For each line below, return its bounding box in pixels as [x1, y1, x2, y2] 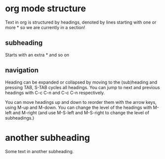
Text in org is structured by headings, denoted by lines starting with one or [5, 19, 157, 25]
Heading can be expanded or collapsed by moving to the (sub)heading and [5, 79, 158, 85]
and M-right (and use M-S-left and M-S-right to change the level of [12, 109, 149, 116]
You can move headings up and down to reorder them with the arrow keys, [5, 99, 157, 105]
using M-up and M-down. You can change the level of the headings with [5, 104, 152, 110]
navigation [5, 66, 38, 74]
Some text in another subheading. [5, 148, 74, 154]
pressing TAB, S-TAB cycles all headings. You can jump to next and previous [5, 84, 160, 90]
